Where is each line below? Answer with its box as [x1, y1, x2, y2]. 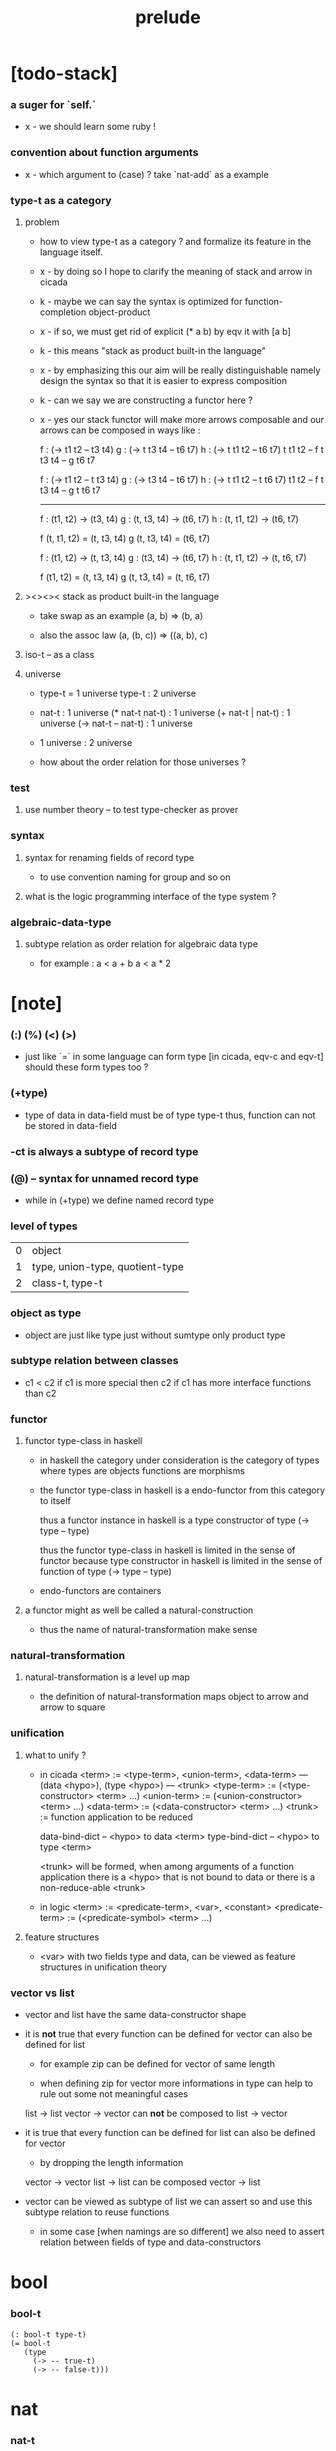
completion [39, 306, 87, 318]
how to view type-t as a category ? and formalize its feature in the [39, 236, 312, 248]
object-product [88, 306, 151, 318]
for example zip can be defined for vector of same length [39, 2058, 275, 2070]
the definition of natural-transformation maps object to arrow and [39, 1691, 309, 1703]
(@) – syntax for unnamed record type [10, 1171, 200, 1185]
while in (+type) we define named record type [24, 1194, 215, 1206]
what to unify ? [24, 1749, 87, 1761]
